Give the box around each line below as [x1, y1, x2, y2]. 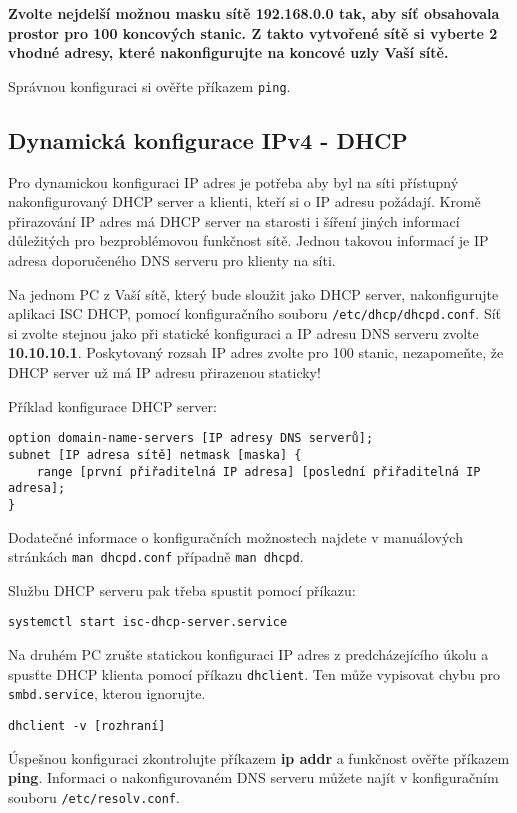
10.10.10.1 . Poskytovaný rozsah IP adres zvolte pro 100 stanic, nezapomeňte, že [8, 342, 504, 363]
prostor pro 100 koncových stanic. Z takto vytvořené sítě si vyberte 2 [8, 22, 498, 43]
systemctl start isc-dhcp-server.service [8, 615, 288, 630]
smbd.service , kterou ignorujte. [8, 683, 206, 704]
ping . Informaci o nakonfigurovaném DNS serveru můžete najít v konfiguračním [8, 767, 499, 788]
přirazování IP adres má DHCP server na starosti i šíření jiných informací [8, 210, 460, 231]
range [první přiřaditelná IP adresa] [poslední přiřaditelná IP [36, 464, 481, 479]
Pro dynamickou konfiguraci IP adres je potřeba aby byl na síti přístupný [8, 171, 459, 192]
